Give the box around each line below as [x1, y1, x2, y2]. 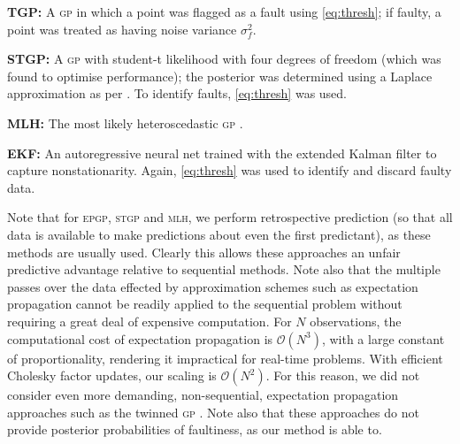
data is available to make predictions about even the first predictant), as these [7, 225, 431, 243]
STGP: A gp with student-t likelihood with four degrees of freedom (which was [7, 50, 441, 68]
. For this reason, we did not [265, 366, 420, 385]
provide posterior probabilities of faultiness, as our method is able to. [7, 420, 382, 439]
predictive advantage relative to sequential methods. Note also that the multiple [7, 260, 441, 279]
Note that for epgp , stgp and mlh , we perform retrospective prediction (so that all [7, 208, 453, 226]
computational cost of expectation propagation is [7, 329, 273, 348]
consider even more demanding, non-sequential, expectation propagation [7, 386, 399, 404]
